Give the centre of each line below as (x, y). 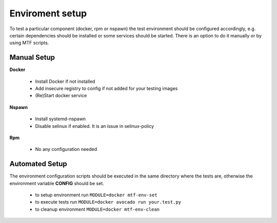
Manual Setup (32, 58)
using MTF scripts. (29, 43)
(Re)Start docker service (61, 96)
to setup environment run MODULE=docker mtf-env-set (96, 195)
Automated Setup (38, 164)
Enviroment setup (48, 13)
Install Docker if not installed (65, 81)
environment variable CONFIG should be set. (57, 183)
